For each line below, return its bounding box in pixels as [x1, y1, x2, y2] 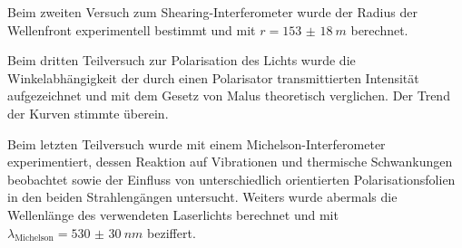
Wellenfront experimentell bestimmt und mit [7, 20, 256, 39]
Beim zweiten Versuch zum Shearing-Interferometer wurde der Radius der [7, 3, 418, 21]
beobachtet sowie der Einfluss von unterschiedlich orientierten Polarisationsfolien [7, 169, 456, 188]
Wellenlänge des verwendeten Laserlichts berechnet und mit [7, 205, 339, 224]
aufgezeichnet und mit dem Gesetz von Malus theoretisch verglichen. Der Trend [7, 86, 450, 105]
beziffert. [147, 223, 196, 242]
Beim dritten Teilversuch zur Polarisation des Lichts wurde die [7, 51, 356, 70]
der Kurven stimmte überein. [7, 103, 169, 122]
